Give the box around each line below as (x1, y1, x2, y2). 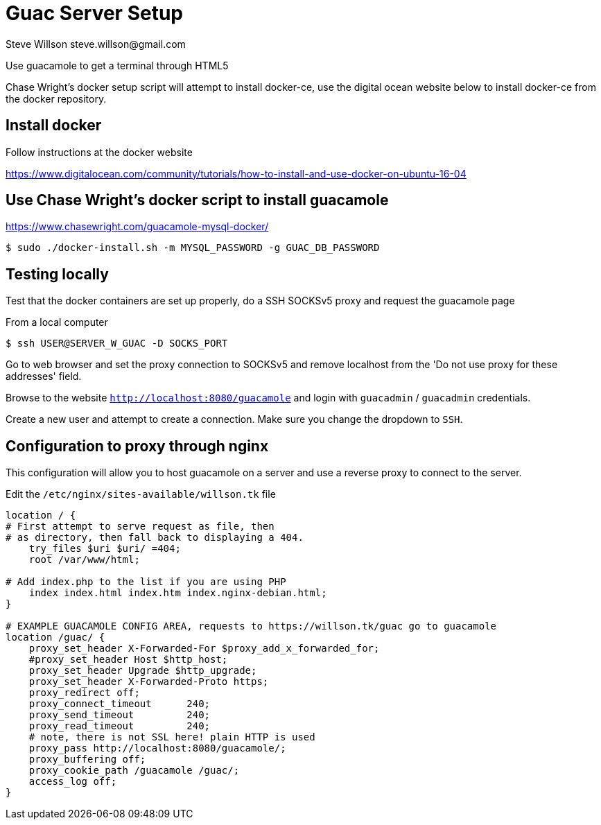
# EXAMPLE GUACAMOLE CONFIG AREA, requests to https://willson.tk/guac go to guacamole (6, 620, 497, 632)
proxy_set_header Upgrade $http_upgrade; (28, 665, 257, 677)
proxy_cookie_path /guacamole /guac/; (28, 765, 240, 776)
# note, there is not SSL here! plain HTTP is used (28, 731, 315, 743)
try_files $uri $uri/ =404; (28, 543, 181, 555)
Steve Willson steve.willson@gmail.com (6, 37, 186, 50)
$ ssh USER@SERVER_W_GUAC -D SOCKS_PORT (6, 338, 228, 349)
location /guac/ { (6, 632, 105, 643)
